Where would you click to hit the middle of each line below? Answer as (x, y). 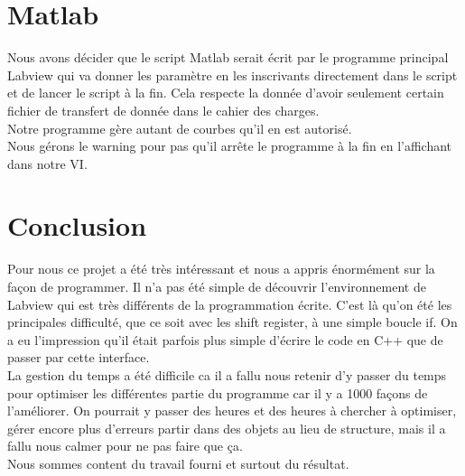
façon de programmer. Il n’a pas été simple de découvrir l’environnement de (217, 286)
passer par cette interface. (79, 357)
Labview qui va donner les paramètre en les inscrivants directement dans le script (232, 75)
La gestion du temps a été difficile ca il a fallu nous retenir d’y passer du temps (227, 374)
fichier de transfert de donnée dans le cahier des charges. (163, 110)
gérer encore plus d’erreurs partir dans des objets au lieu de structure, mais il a (227, 428)
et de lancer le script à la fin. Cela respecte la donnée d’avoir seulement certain (226, 93)
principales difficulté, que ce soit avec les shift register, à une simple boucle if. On (232, 322)
